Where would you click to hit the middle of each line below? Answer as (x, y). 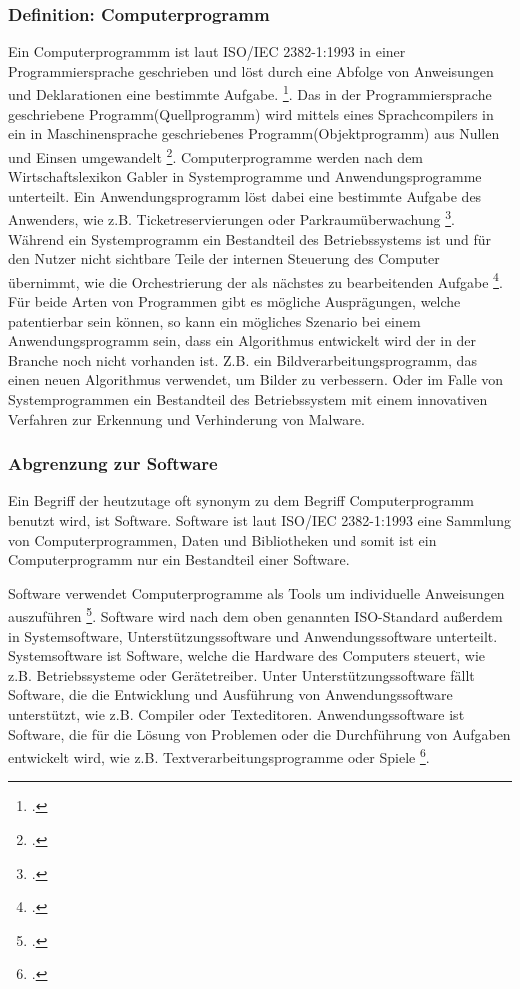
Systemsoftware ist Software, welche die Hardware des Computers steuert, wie (247, 655)
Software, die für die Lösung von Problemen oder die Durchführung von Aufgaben (259, 733)
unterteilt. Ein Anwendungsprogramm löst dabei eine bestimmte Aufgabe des (245, 195)
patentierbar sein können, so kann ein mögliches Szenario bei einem (214, 320)
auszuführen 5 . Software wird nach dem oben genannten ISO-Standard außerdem (255, 614)
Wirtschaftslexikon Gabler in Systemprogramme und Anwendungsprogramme (245, 176)
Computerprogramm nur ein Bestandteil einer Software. (179, 559)
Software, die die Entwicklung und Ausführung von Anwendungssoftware (230, 694)
